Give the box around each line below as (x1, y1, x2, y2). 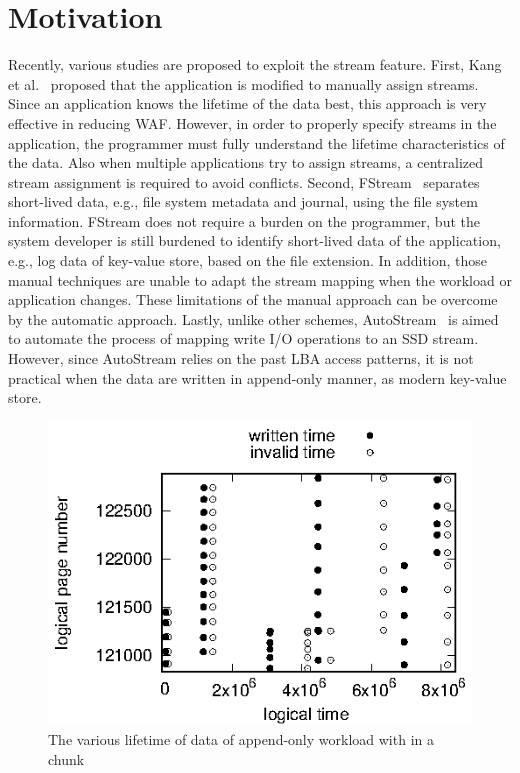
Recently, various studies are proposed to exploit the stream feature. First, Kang (8, 54, 502, 75)
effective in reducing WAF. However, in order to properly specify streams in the (8, 112, 497, 133)
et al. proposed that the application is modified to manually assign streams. (8, 73, 479, 94)
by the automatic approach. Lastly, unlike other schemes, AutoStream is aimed (8, 308, 499, 329)
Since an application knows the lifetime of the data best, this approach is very (8, 93, 487, 114)
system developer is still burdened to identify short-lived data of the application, (8, 230, 501, 251)
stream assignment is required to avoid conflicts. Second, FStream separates (8, 171, 480, 192)
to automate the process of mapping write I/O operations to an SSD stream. (8, 328, 479, 349)
